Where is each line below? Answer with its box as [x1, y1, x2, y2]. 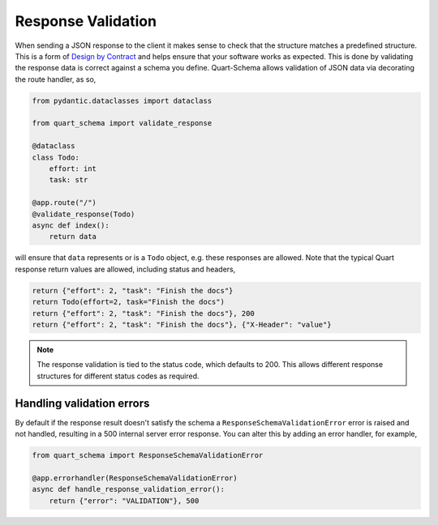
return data [49, 232, 97, 241]
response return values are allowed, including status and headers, [15, 264, 236, 274]
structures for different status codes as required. [36, 371, 200, 381]
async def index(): [32, 221, 109, 230]
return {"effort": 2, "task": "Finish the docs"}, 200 [32, 309, 255, 318]
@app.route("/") [32, 198, 97, 207]
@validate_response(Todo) [32, 209, 135, 219]
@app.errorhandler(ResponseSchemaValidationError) [32, 473, 238, 482]
